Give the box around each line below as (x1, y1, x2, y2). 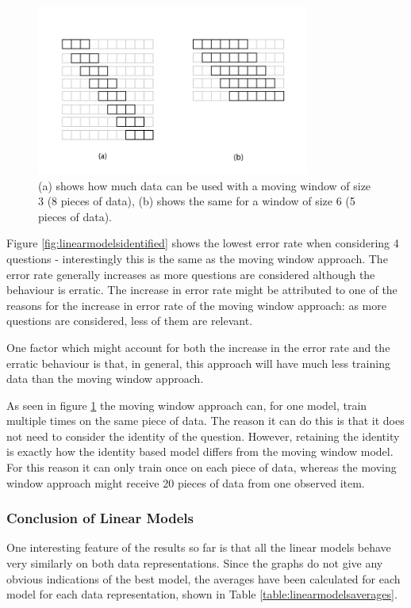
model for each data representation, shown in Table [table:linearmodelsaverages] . (6, 586, 398, 602)
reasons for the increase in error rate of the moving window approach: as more (6, 296, 386, 313)
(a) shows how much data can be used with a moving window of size (38, 177, 371, 193)
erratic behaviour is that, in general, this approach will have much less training (6, 354, 390, 371)
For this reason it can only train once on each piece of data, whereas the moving (6, 459, 397, 476)
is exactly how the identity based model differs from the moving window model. (6, 443, 394, 460)
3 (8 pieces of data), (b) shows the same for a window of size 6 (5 (38, 193, 355, 209)
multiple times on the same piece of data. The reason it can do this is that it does (6, 412, 405, 429)
